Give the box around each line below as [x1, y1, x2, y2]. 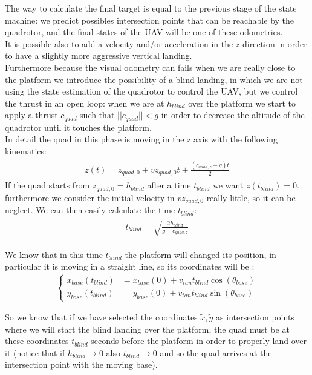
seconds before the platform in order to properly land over [91, 334, 307, 347]
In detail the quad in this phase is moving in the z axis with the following [5, 133, 278, 145]
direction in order [242, 37, 307, 50]
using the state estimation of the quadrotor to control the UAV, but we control [5, 85, 298, 98]
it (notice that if [5, 346, 65, 359]
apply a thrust [5, 108, 58, 121]
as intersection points [216, 311, 294, 324]
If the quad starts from [5, 179, 90, 191]
